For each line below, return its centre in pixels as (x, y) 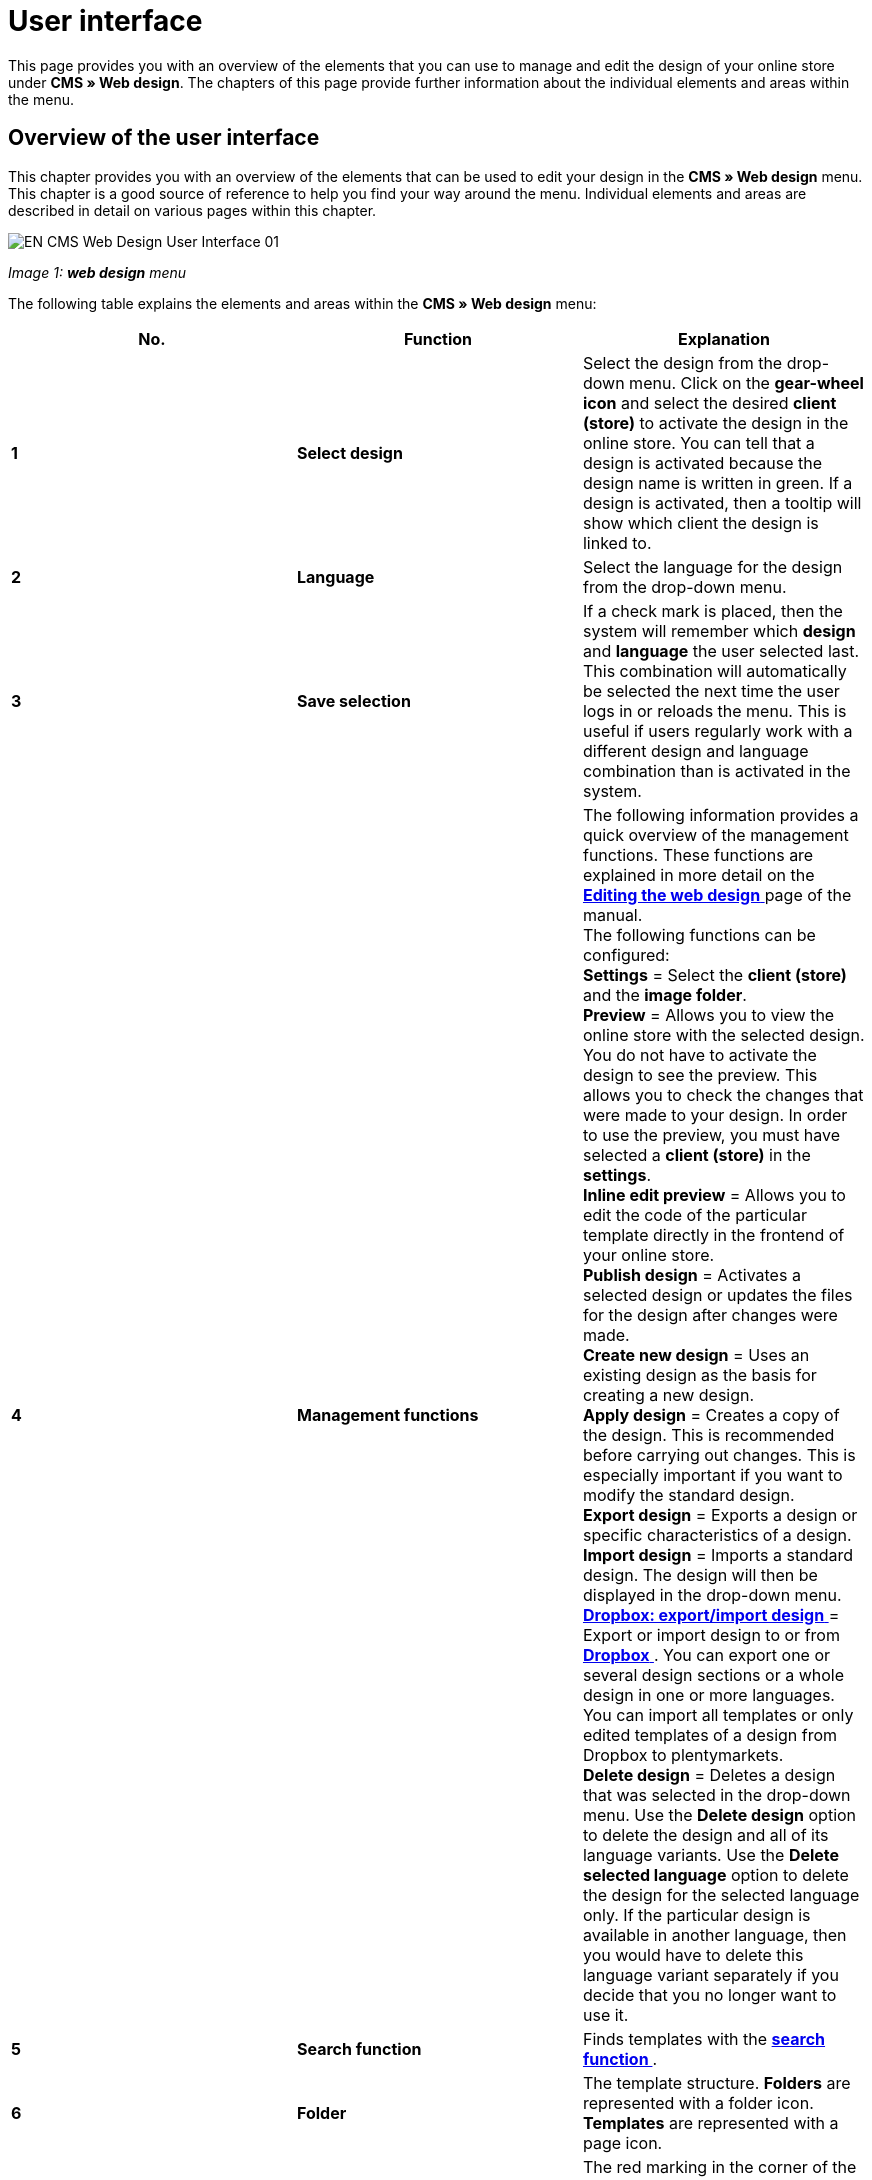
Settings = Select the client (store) (714, 974)
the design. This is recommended (708, 1434)
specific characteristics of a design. (717, 1534)
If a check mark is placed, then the (712, 610)
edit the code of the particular (694, 1214)
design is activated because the (702, 462)
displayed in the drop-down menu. (712, 1594)
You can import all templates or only (718, 1714)
